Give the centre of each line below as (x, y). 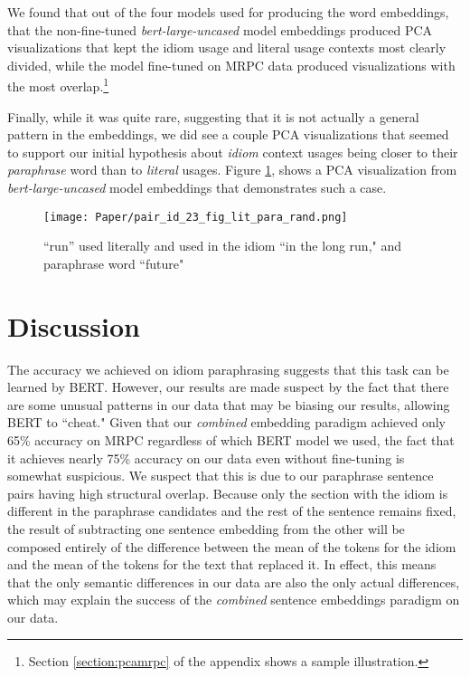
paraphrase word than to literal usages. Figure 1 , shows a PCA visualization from (232, 170)
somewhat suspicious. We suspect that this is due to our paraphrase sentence (221, 476)
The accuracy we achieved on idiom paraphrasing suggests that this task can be (228, 369)
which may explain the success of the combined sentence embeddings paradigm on (234, 600)
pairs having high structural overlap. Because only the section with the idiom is (228, 493)
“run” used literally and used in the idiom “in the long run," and (223, 246)
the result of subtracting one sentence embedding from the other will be (206, 528)
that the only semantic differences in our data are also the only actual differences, (234, 582)
